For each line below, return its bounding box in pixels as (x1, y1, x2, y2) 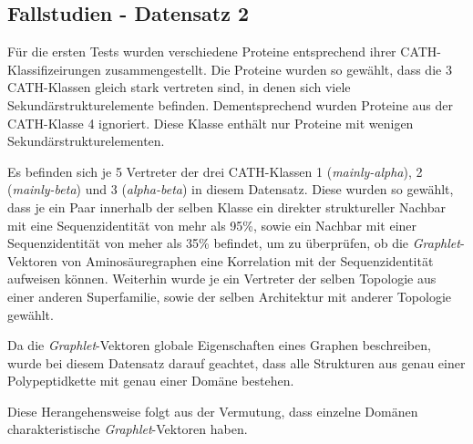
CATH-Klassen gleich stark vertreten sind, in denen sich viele (7, 77, 351, 97)
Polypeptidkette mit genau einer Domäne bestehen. (7, 371, 294, 390)
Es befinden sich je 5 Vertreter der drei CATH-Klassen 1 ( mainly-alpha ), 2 (7, 161, 423, 181)
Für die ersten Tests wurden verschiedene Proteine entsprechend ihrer (7, 42, 396, 61)
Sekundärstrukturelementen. (7, 131, 165, 150)
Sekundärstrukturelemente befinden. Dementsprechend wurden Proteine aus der (7, 95, 453, 114)
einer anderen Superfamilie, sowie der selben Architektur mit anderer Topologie (7, 286, 451, 305)
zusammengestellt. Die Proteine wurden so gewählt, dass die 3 (105, 59, 452, 78)
